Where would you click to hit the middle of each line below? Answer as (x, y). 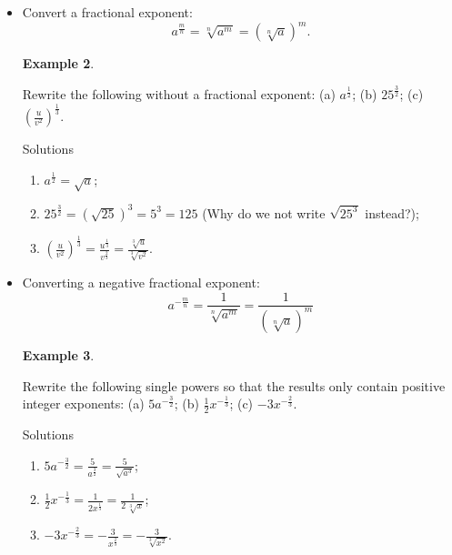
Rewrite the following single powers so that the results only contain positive (234, 385)
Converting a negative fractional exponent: (141, 282)
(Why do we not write (264, 212)
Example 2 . (58, 63)
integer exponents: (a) (83, 404)
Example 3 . (58, 354)
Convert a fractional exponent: (107, 12)
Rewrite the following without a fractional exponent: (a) (179, 94)
